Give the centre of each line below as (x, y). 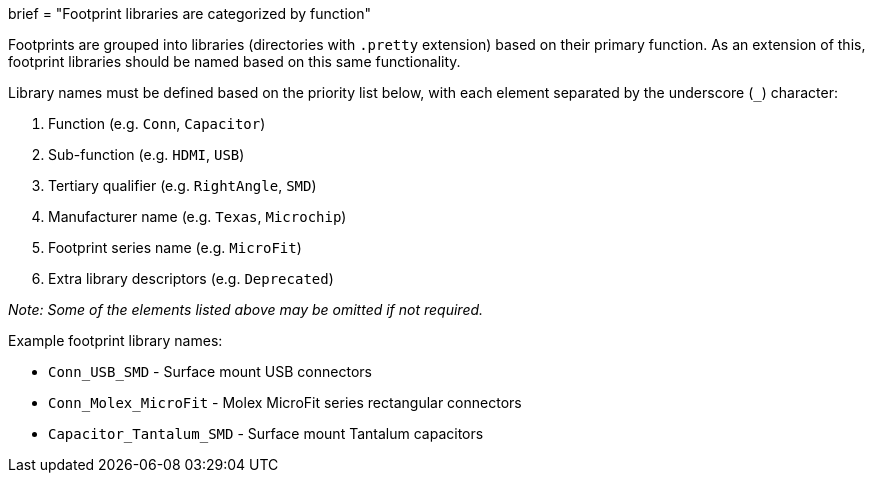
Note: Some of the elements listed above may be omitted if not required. (246, 309)
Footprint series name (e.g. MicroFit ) (175, 247)
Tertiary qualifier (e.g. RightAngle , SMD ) (182, 185)
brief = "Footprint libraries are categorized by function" (189, 13)
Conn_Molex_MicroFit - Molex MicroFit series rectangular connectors (285, 402)
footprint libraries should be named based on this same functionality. (234, 61)
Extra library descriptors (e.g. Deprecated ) (191, 278)
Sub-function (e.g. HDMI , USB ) (146, 154)
